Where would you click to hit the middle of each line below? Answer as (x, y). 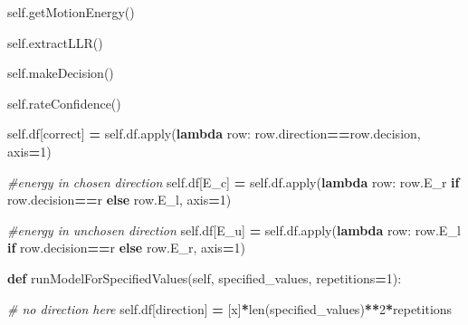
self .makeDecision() (61, 73)
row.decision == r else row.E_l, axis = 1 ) (119, 200)
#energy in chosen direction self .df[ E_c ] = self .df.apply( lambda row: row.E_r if (234, 182)
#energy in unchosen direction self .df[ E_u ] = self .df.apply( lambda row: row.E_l (234, 229)
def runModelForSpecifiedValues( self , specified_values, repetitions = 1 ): (205, 277)
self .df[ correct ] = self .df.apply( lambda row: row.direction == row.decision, (214, 134)
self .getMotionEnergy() (71, 12)
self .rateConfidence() (64, 103)
